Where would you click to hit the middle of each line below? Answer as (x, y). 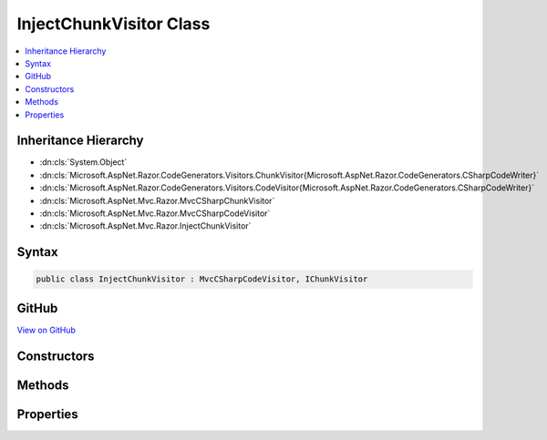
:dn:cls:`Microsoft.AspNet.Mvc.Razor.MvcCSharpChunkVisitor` (157, 200)
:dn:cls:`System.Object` (83, 162)
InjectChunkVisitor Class (114, 24)
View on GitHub (46, 330)
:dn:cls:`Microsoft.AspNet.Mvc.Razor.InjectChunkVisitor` (145, 226)
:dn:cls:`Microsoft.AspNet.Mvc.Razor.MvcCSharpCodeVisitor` (155, 213)
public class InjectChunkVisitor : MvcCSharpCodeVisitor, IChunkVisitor (202, 279)
